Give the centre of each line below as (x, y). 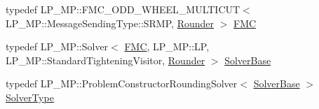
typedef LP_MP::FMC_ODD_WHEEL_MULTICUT (123, 9)
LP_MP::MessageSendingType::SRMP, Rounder (110, 23)
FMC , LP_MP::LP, (167, 46)
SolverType (30, 97)
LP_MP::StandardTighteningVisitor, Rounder (106, 60)
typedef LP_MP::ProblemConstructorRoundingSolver (122, 83)
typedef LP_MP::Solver (57, 46)
